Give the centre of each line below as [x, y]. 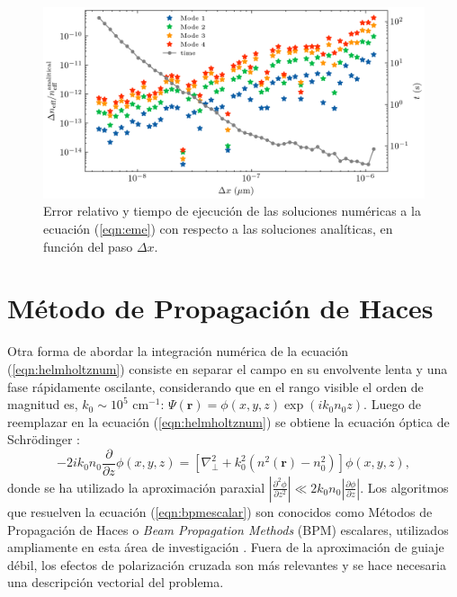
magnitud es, [43, 404]
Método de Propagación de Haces [220, 308]
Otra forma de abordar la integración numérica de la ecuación [178, 351]
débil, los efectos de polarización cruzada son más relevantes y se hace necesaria [227, 564]
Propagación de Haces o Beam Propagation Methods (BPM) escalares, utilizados [228, 529]
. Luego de [393, 404]
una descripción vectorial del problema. [116, 582]
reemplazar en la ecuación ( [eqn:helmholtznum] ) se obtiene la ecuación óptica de [228, 421]
